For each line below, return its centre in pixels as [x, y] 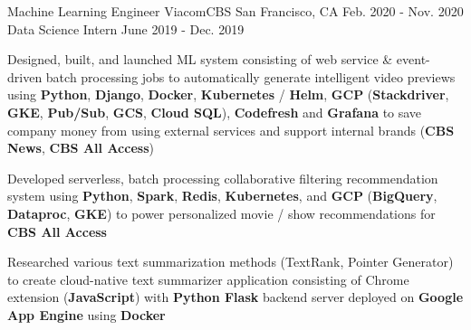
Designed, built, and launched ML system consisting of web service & [200, 59]
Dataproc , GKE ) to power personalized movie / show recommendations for [221, 213]
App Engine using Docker [87, 314]
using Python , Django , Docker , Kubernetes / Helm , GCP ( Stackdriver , [228, 94]
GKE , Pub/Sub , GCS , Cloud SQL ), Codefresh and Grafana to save [215, 112]
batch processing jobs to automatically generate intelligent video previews [250, 76]
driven [25, 76]
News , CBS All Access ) [81, 148]
